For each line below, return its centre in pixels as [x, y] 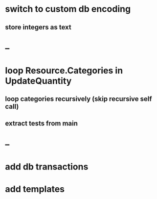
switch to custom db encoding [68, 9]
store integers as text [38, 27]
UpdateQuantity [38, 81]
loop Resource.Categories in [64, 70]
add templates [35, 189]
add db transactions [47, 167]
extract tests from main [42, 123]
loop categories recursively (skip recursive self [79, 99]
